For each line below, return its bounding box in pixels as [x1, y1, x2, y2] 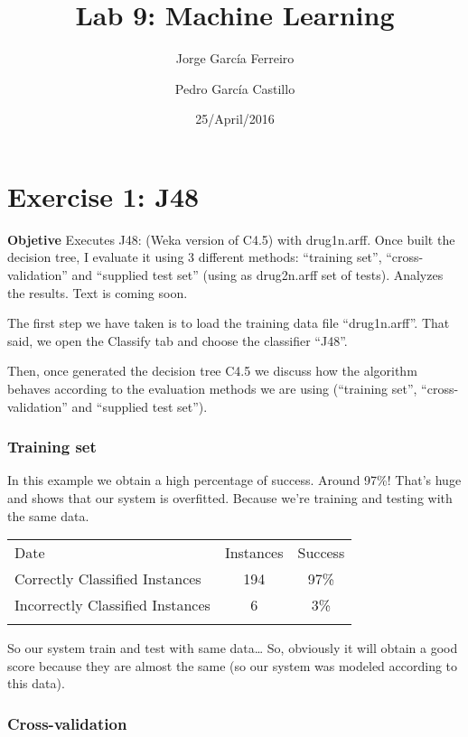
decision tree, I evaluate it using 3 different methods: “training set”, [7, 247, 382, 266]
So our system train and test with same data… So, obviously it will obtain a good [7, 639, 458, 658]
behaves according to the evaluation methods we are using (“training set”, [7, 379, 417, 397]
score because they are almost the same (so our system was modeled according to [7, 656, 458, 675]
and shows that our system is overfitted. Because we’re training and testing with [7, 489, 453, 507]
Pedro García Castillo [174, 79, 295, 98]
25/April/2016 [195, 109, 275, 128]
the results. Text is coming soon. [7, 283, 188, 302]
